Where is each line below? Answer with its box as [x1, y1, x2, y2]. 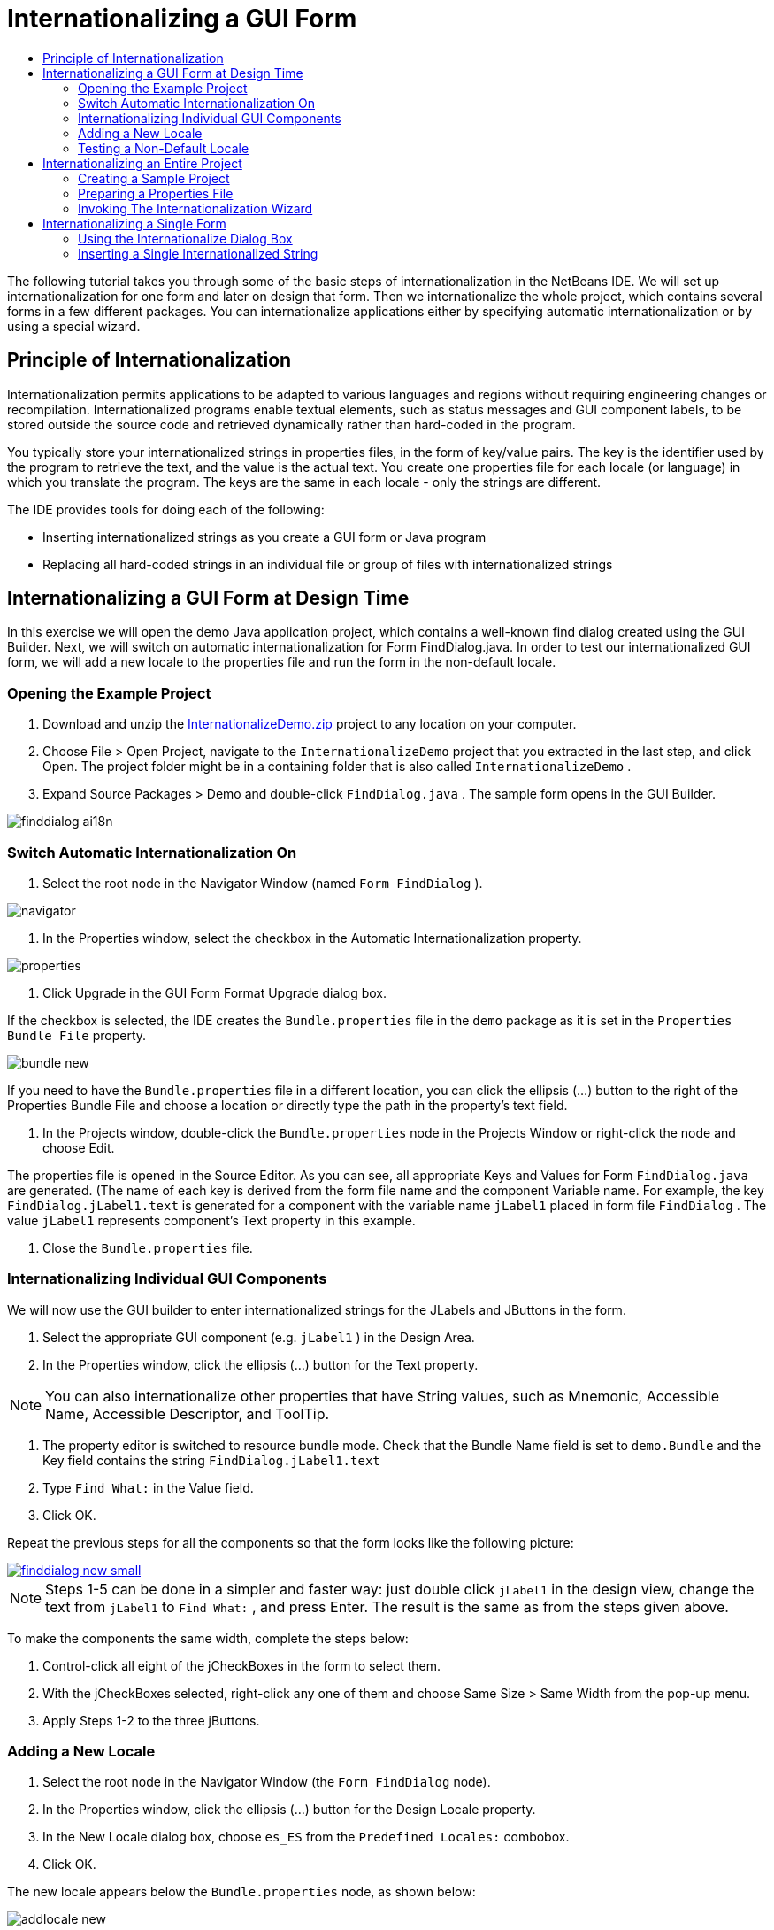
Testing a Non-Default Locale [78, 140, 249, 156]
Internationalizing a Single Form [42, 215, 226, 231]
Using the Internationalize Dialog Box [78, 230, 293, 246]
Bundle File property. [7, 1027, 147, 1043]
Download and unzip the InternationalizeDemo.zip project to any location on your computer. [42, 716, 577, 732]
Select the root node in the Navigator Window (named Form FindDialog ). [42, 875, 483, 891]
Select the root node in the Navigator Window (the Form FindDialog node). [42, 1774, 491, 1790]
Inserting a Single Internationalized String [78, 245, 318, 261]
